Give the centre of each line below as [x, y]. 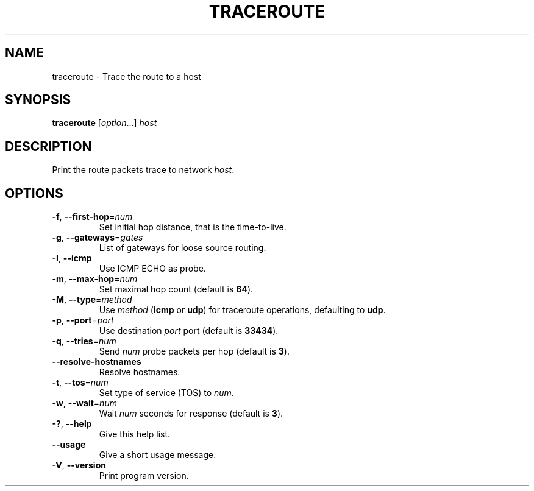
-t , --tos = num [80, 383]
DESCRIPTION [48, 146]
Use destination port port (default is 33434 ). [189, 331]
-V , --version [79, 465]
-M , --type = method [92, 300]
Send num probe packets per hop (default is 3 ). [194, 351]
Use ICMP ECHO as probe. [152, 269]
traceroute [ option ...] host [105, 123]
